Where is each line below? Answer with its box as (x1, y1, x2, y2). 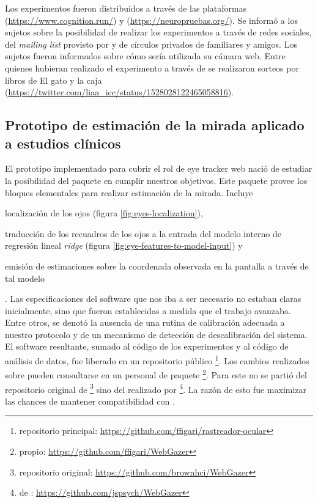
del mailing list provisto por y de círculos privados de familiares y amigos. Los (5, 37, 297, 50)
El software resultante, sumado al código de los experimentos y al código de (5, 340, 289, 353)
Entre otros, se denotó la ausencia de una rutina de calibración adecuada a (5, 316, 285, 329)
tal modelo (5, 271, 45, 284)
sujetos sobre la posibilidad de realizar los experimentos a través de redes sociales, (5, 26, 312, 39)
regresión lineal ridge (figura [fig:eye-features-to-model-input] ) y (5, 239, 243, 252)
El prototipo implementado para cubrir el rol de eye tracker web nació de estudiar (5, 162, 312, 175)
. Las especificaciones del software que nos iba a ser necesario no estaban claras (5, 292, 301, 305)
